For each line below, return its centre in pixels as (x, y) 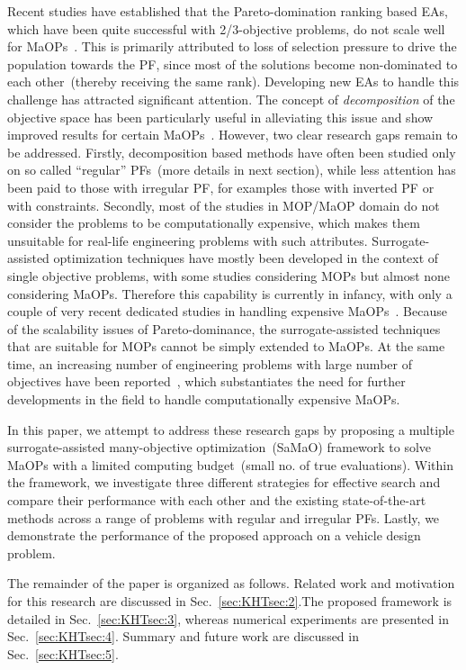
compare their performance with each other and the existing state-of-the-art (217, 500)
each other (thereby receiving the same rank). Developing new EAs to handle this (233, 81)
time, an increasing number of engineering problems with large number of (210, 363)
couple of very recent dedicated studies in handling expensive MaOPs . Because (227, 311)
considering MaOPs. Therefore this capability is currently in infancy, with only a (230, 293)
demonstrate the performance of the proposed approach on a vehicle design (214, 535)
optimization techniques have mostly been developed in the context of (246, 258)
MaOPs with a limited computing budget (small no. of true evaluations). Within (230, 464)
